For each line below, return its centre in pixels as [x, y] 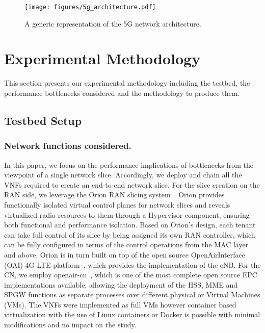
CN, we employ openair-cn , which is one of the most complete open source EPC [131, 275]
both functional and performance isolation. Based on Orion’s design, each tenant [130, 225]
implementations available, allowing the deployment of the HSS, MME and [121, 284]
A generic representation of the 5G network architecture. [113, 23]
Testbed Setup [43, 120]
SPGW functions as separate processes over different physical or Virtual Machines [132, 294]
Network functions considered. [68, 146]
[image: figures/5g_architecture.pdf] [90, 7]
